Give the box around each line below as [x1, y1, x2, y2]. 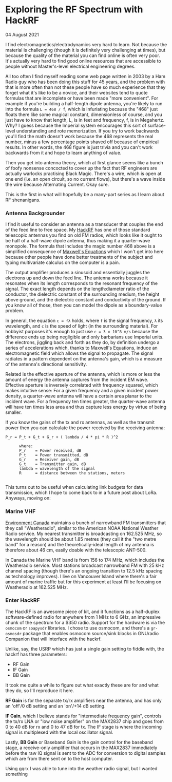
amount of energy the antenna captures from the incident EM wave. [5, 376, 149, 383]
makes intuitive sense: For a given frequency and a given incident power [5, 388, 159, 394]
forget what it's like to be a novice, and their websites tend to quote [5, 89, 148, 96]
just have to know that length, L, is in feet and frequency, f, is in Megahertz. [5, 117, 165, 123]
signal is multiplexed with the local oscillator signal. [5, 729, 113, 735]
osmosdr [5, 631, 22, 636]
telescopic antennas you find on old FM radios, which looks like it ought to [5, 232, 163, 238]
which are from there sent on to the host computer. [5, 755, 113, 761]
